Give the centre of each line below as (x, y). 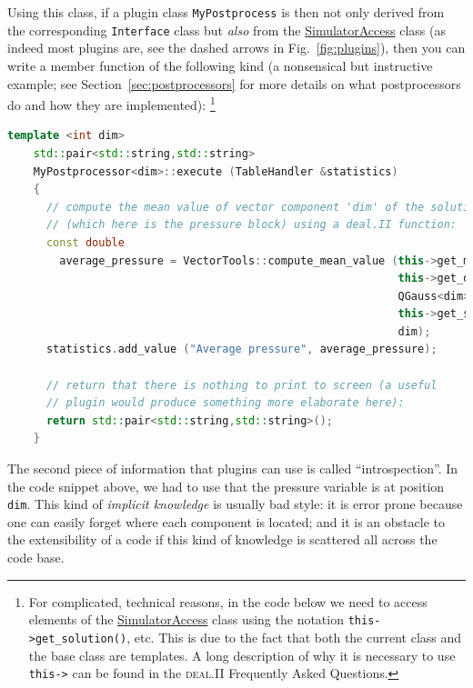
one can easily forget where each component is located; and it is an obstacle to (226, 521)
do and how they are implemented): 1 (111, 103)
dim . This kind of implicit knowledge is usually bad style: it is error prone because (235, 504)
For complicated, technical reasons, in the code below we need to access (228, 601)
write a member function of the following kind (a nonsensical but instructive (220, 65)
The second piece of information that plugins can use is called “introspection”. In (233, 469)
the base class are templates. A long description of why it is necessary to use (242, 655)
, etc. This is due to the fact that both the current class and (294, 637)
